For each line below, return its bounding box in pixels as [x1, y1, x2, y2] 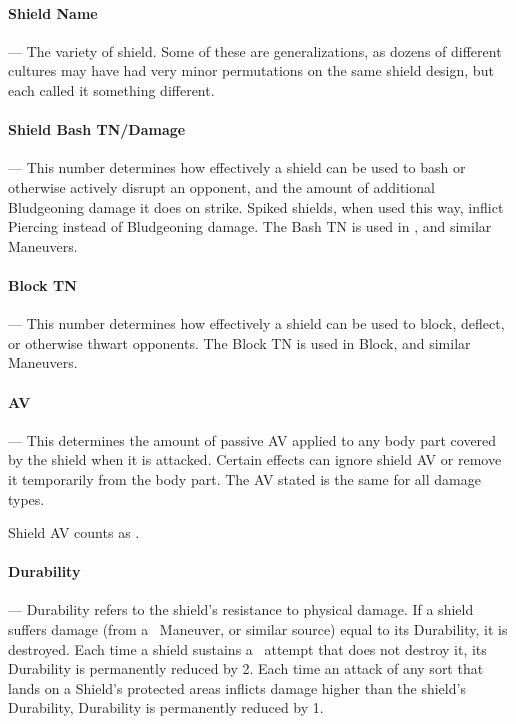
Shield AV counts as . [8, 522, 140, 543]
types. [8, 488, 45, 509]
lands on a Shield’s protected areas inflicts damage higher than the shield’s [8, 677, 466, 698]
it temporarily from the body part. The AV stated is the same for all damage [8, 468, 481, 489]
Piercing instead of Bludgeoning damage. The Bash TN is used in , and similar [8, 216, 492, 237]
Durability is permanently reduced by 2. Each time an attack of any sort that [8, 658, 484, 679]
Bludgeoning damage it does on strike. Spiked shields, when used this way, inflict [8, 196, 504, 217]
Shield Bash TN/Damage [8, 119, 186, 140]
